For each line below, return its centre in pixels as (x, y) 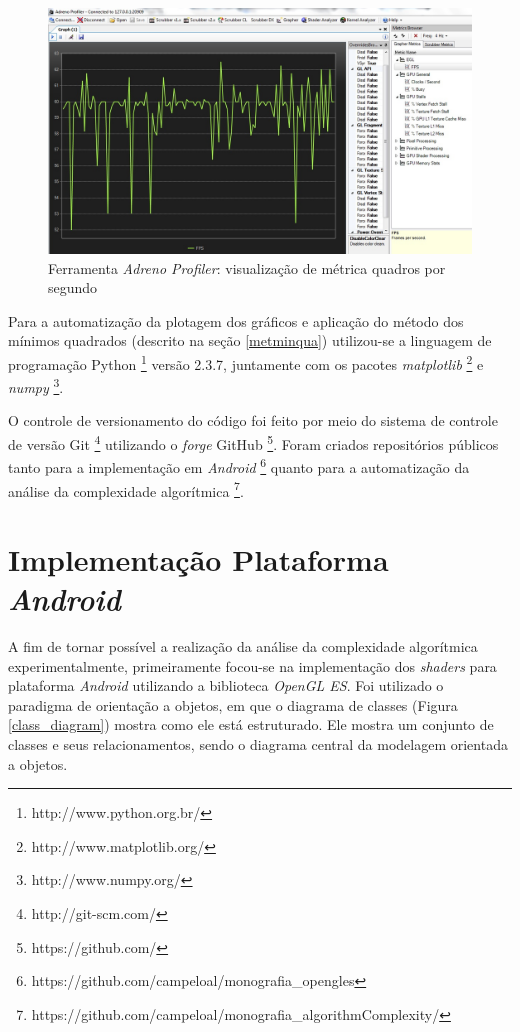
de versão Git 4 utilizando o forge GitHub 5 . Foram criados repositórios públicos (253, 442)
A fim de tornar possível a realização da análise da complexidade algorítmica (243, 646)
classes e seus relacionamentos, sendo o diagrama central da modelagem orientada (258, 744)
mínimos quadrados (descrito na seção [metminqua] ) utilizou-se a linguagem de (250, 340)
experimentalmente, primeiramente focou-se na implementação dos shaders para (252, 665)
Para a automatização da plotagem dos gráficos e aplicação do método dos (236, 320)
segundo (73, 287)
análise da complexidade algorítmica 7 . (126, 489)
